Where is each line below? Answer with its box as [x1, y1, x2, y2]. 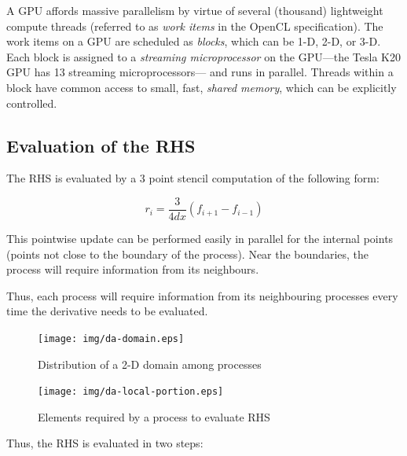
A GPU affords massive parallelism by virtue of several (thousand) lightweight [6, 2, 383, 18]
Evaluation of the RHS [6, 133, 196, 157]
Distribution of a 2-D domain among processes [38, 355, 262, 372]
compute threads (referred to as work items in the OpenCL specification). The [6, 17, 383, 34]
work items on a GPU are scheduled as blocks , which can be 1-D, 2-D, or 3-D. [6, 33, 381, 50]
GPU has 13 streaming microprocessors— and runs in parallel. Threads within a [6, 64, 394, 80]
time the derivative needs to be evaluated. [6, 303, 208, 319]
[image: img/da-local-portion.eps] [38, 386, 224, 398]
